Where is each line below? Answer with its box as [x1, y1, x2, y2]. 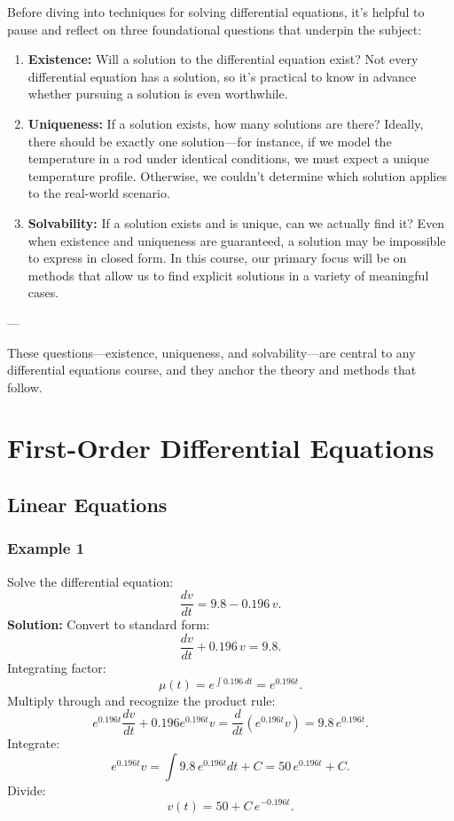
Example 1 [7, 537, 85, 559]
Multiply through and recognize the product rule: [7, 691, 276, 709]
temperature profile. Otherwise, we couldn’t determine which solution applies [27, 166, 447, 185]
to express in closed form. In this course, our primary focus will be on [27, 249, 407, 267]
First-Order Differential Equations [7, 430, 434, 466]
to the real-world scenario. [27, 184, 170, 202]
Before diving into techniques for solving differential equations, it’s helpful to [7, 3, 425, 20]
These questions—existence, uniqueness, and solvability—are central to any [7, 343, 416, 361]
